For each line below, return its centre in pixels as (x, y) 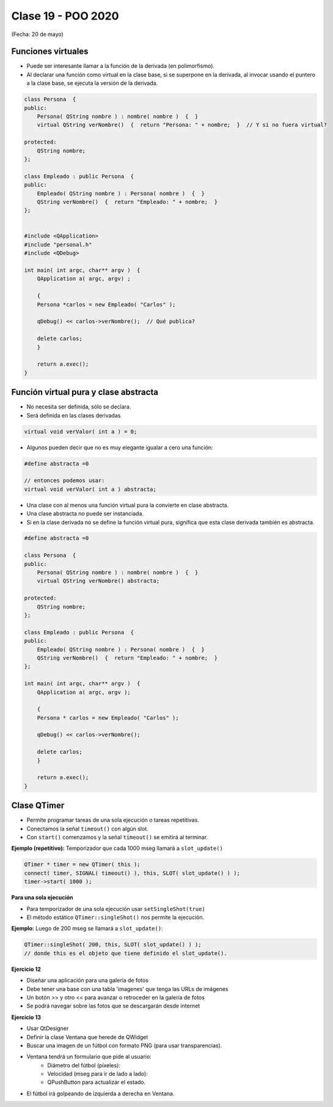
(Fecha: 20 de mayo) (37, 34)
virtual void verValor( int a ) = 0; (81, 431)
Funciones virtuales (50, 52)
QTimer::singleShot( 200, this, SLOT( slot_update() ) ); (113, 945)
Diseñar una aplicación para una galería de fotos (88, 981)
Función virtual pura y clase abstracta (85, 392)
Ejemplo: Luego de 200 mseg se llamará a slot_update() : (87, 929)
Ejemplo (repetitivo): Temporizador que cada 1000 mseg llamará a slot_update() (117, 848)
